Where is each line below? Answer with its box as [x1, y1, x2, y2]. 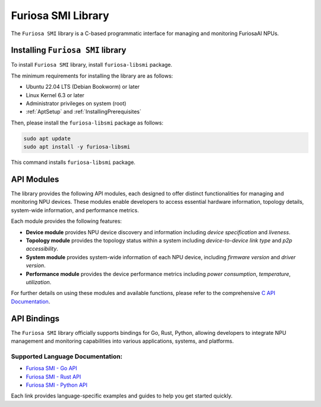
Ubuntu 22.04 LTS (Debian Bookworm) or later [26, 83, 140, 91]
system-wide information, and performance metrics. [11, 206, 139, 214]
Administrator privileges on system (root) [26, 100, 127, 107]
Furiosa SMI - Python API [26, 381, 87, 389]
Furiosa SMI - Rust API [26, 373, 81, 380]
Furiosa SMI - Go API [26, 365, 77, 372]
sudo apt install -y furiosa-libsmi [23, 144, 131, 150]
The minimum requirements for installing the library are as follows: [11, 72, 174, 79]
